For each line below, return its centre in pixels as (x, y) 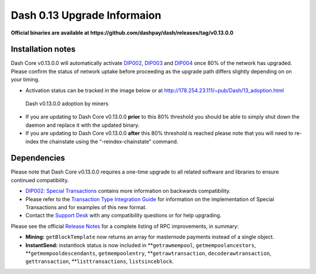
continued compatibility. (40, 180)
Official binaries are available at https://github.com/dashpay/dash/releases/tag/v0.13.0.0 (122, 33)
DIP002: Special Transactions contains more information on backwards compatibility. (128, 191)
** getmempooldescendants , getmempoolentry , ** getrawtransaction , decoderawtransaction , (148, 253)
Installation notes (43, 49)
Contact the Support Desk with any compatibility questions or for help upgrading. (123, 216)
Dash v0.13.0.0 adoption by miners (67, 104)
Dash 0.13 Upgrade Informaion (86, 15)
